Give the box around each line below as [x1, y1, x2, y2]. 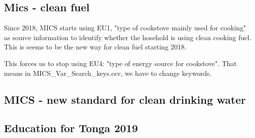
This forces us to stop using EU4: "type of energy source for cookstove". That [4, 58, 237, 68]
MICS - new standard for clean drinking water [4, 92, 246, 107]
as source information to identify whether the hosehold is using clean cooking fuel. [4, 32, 252, 42]
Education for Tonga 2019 [4, 120, 138, 136]
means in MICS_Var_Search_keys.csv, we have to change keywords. [4, 68, 212, 78]
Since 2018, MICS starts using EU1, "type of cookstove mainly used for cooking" [4, 23, 246, 33]
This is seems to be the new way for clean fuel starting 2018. [4, 42, 187, 52]
